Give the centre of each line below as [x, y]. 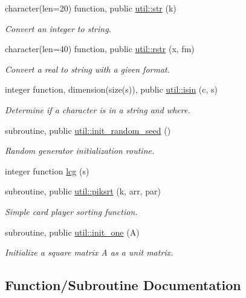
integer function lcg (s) [47, 171]
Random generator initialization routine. [80, 151]
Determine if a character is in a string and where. [98, 109]
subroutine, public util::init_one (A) [72, 232]
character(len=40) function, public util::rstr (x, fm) [100, 49]
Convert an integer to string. [58, 28]
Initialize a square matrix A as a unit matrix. [89, 252]
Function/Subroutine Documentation [123, 285]
